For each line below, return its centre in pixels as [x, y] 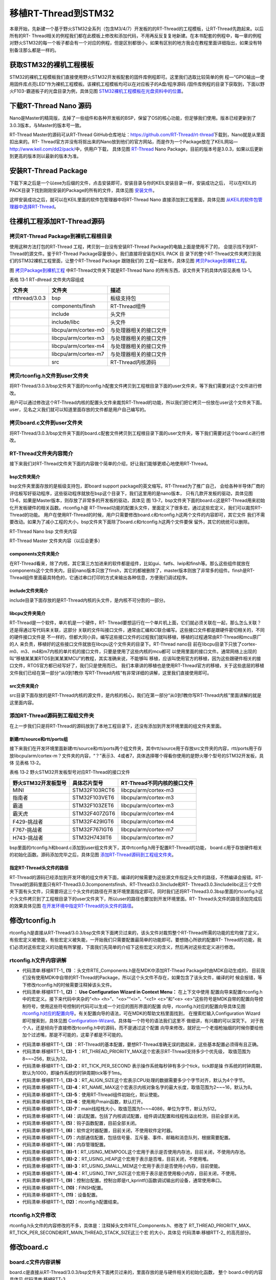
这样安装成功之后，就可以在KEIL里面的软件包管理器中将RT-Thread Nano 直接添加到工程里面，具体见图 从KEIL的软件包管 [136, 199]
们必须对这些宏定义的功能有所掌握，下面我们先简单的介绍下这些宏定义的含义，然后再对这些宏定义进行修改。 [123, 947]
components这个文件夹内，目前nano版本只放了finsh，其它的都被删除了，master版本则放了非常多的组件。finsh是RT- [132, 570]
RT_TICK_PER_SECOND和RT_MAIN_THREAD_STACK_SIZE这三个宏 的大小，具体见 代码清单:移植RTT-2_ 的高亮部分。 [132, 1232]
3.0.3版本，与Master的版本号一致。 [47, 125]
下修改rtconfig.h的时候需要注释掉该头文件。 [68, 985]
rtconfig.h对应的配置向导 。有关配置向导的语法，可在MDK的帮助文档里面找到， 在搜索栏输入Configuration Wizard [141, 1013]
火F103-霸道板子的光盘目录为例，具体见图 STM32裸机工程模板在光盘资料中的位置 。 [98, 91]
